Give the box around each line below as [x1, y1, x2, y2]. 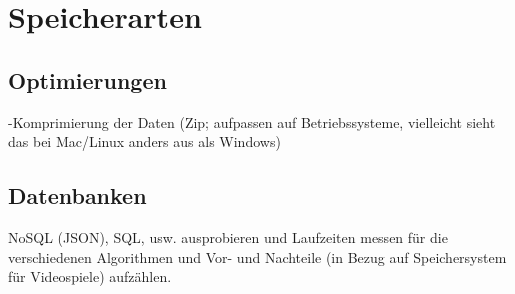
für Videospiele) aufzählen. [8, 266, 172, 287]
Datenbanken [8, 180, 147, 211]
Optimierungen [8, 64, 167, 95]
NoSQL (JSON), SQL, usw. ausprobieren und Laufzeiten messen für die [8, 226, 448, 247]
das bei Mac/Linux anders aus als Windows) [8, 131, 281, 152]
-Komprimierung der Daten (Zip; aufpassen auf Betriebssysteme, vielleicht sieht [8, 111, 496, 132]
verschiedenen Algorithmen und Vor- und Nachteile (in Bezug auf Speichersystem [8, 246, 507, 267]
